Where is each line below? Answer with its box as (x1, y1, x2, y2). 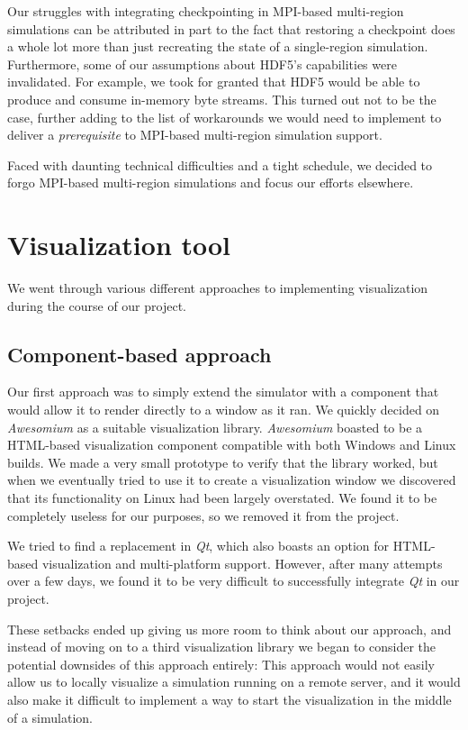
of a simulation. (7, 707, 93, 726)
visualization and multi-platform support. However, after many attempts (41, 553, 443, 572)
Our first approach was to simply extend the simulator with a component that (7, 382, 439, 401)
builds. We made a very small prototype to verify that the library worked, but (7, 452, 438, 471)
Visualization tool (7, 226, 231, 263)
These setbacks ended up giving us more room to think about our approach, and (7, 619, 452, 638)
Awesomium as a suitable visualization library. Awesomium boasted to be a (7, 417, 423, 436)
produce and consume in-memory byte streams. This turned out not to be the (7, 89, 436, 108)
